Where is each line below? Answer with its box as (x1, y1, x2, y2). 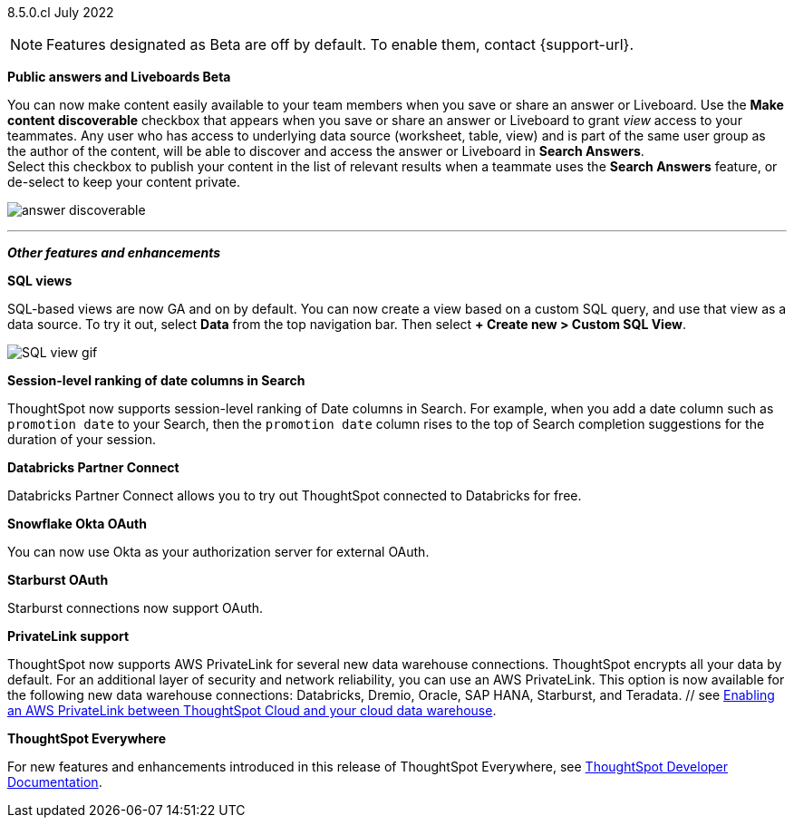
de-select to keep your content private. (7, 174, 240, 189)
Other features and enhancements (7, 245, 221, 260)
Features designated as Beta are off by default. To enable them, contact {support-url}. (46, 35, 634, 53)
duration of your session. (7, 432, 156, 447)
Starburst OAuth (7, 572, 109, 587)
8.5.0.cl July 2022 (7, 5, 114, 20)
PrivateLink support (7, 628, 130, 644)
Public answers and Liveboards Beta (7, 69, 231, 84)
